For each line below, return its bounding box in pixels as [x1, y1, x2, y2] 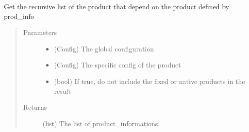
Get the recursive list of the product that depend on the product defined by [4, 1, 230, 11]
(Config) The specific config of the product [54, 60, 181, 70]
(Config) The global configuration [54, 43, 154, 53]
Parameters [23, 27, 57, 37]
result [54, 85, 71, 96]
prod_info [4, 11, 34, 21]
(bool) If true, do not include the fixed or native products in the [54, 76, 245, 86]
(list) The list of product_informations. [42, 118, 160, 128]
